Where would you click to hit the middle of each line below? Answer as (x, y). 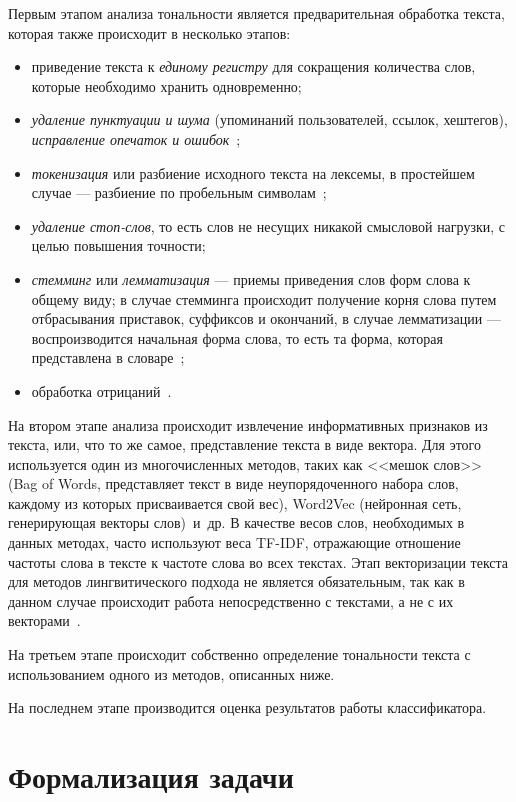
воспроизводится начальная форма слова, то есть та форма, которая (237, 337)
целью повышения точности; (118, 245)
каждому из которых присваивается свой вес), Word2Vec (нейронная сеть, (235, 502)
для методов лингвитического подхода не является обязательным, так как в (236, 581)
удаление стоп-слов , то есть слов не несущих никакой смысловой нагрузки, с (268, 225)
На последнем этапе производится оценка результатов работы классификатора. (247, 707)
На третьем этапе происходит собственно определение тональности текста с (239, 654)
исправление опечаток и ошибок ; (136, 138)
